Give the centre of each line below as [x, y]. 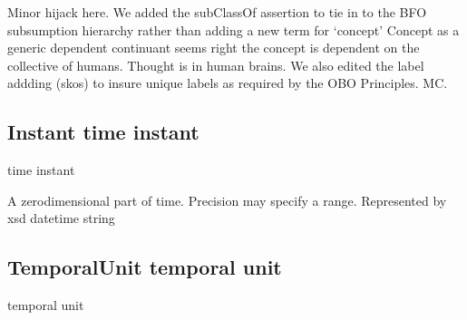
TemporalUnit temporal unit [145, 267]
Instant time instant [103, 132]
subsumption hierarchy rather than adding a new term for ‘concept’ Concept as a [233, 29]
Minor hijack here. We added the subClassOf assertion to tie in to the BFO [217, 12]
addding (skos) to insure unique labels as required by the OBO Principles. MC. [228, 83]
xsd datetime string [61, 218]
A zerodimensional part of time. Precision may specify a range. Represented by [227, 200]
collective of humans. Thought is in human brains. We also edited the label [216, 65]
